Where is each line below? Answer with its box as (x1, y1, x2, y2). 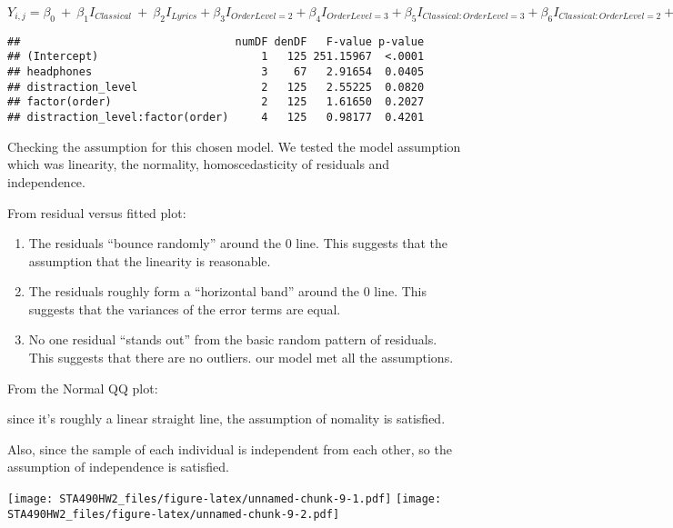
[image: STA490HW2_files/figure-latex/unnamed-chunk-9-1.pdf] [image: (7, 493, 442, 506)
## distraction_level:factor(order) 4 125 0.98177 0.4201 (7, 111, 425, 125)
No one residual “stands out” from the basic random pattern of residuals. (28, 330, 437, 349)
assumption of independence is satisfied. (7, 457, 229, 476)
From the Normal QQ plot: (7, 378, 158, 397)
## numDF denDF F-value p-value (7, 35, 425, 48)
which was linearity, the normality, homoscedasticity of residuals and (7, 154, 390, 174)
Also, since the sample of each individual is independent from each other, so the (7, 439, 452, 458)
